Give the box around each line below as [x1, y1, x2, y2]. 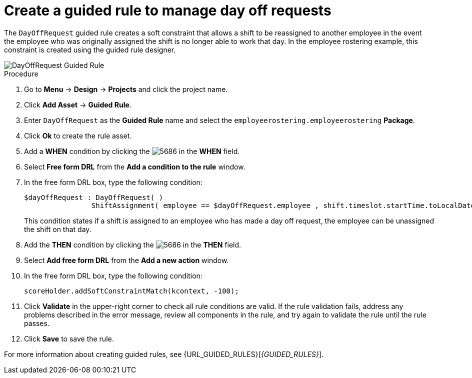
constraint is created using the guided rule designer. [4, 45, 176, 54]
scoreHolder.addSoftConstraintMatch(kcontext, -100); [24, 286, 239, 295]
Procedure [4, 69, 38, 78]
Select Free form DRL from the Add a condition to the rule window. [24, 162, 245, 171]
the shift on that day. [24, 224, 91, 233]
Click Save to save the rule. [24, 334, 114, 343]
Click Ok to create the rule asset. [24, 131, 132, 140]
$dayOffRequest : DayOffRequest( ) [24, 193, 163, 201]
